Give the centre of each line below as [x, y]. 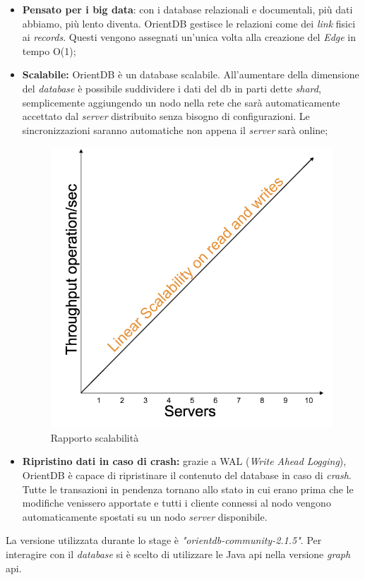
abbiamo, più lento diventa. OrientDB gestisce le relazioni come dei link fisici [189, 23]
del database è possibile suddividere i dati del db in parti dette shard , [172, 88]
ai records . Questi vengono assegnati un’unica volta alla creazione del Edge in [189, 37]
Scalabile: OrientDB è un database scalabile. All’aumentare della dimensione [191, 74]
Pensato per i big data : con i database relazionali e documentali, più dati [187, 9]
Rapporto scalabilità [95, 437]
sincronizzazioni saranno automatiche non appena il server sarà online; [175, 129]
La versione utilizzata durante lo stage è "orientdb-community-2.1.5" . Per [164, 540]
